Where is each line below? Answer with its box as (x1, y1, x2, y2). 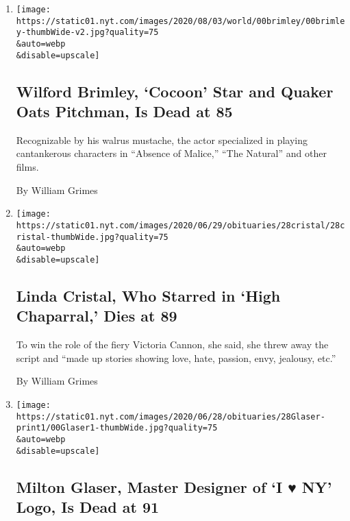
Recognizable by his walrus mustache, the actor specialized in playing (16, 132, 308, 147)
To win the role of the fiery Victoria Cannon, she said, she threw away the (16, 337, 329, 352)
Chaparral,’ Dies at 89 (16, 305, 177, 326)
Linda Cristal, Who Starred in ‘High (16, 284, 281, 306)
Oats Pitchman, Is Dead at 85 (16, 101, 233, 122)
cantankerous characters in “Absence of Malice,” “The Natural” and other (16, 146, 327, 160)
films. (16, 160, 39, 174)
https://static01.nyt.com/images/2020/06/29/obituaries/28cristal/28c (16, 220, 345, 230)
